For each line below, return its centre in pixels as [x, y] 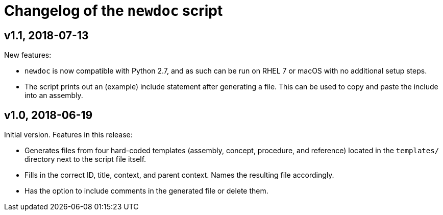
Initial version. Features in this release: [68, 135]
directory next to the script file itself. [85, 159]
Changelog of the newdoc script [114, 11]
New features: [28, 55]
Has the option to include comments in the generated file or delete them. [146, 191]
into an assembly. [54, 95]
